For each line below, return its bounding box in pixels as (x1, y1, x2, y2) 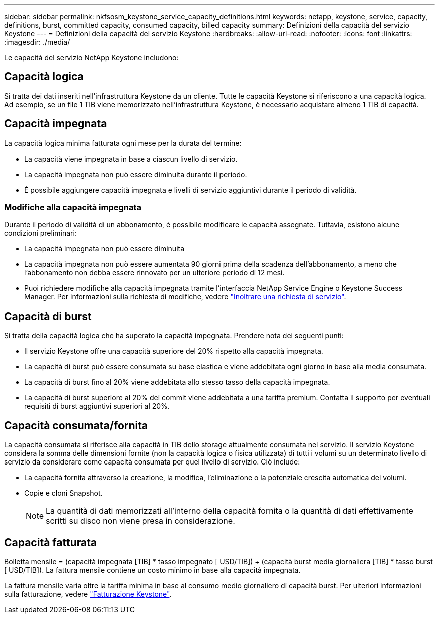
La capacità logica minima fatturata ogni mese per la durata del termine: (4, 138, 242, 147)
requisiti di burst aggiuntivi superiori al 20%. (24, 402, 170, 411)
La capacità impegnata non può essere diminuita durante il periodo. (24, 170, 247, 179)
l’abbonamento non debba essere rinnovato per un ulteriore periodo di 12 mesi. (24, 268, 285, 277)
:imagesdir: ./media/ (4, 38, 70, 46)
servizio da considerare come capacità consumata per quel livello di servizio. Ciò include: (4, 457, 300, 467)
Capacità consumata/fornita (4, 419, 148, 432)
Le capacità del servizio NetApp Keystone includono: (4, 53, 179, 62)
